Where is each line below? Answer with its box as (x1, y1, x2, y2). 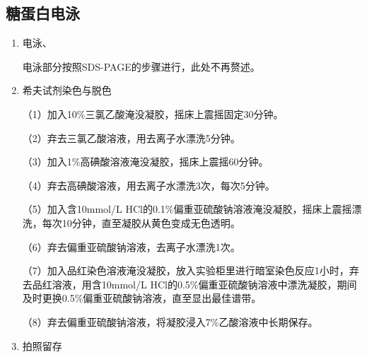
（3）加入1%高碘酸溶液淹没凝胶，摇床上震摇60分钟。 (22, 154, 269, 169)
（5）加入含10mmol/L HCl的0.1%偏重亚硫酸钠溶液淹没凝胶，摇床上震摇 (22, 201, 352, 216)
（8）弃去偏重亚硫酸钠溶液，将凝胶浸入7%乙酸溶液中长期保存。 (22, 314, 318, 329)
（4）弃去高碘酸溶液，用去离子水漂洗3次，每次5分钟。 (22, 177, 275, 192)
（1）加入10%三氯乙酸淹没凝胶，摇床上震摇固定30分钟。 (22, 106, 284, 121)
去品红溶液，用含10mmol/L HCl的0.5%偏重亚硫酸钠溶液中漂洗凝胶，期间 (22, 276, 357, 291)
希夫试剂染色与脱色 (22, 83, 112, 98)
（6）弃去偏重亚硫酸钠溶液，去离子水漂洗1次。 (22, 239, 240, 254)
